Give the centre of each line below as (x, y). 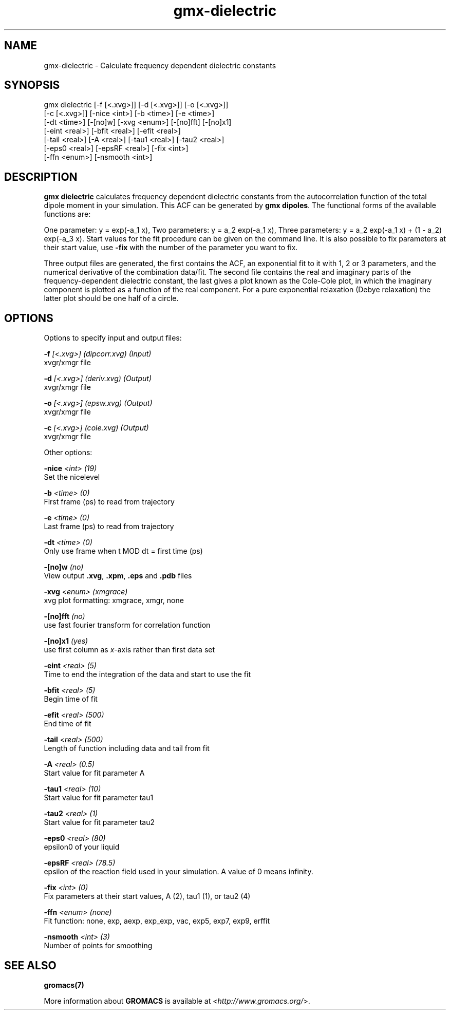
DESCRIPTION (41, 177)
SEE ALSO (30, 965)
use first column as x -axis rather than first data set (129, 650)
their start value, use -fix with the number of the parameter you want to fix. (171, 248)
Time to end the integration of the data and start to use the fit (147, 674)
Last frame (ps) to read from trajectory (109, 527)
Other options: (68, 453)
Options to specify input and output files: (113, 338)
